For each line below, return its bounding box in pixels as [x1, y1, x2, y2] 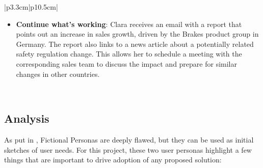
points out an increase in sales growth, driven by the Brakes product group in [16, 29, 259, 39]
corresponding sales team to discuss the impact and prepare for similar [16, 58, 237, 69]
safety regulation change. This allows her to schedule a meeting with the [16, 48, 242, 59]
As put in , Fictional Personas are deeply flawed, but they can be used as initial [4, 134, 254, 145]
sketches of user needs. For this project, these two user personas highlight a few [4, 144, 252, 155]
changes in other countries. [16, 68, 100, 79]
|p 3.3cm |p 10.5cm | [4, 2, 58, 12]
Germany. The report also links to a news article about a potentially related [16, 38, 254, 49]
